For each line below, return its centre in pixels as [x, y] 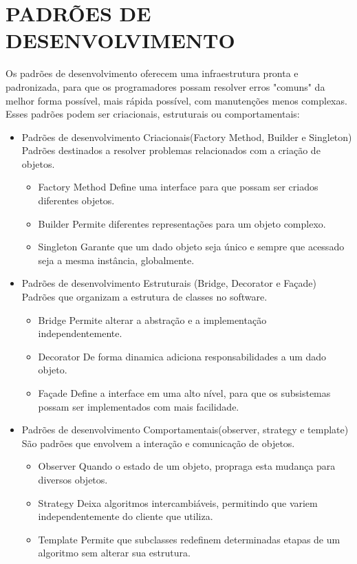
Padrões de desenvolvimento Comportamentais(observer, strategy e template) [185, 430]
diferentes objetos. [76, 200]
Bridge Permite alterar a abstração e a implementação [152, 319]
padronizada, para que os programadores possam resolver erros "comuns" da [165, 86]
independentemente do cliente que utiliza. [126, 516]
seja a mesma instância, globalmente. [116, 260]
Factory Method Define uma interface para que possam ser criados [178, 187]
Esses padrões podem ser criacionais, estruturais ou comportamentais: [153, 114]
